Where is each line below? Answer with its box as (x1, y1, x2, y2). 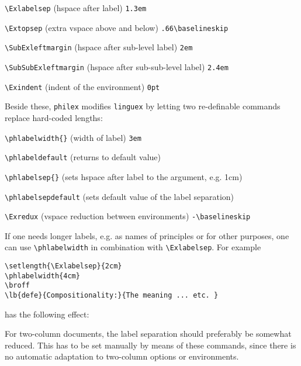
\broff (5, 281, 30, 290)
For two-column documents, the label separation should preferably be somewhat (5, 327, 292, 340)
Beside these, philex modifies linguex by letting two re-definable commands (5, 100, 281, 112)
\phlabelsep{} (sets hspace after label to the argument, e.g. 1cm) (5, 170, 243, 182)
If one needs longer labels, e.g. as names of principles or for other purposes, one (5, 229, 289, 241)
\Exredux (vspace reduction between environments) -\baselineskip (5, 210, 251, 222)
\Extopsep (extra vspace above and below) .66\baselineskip (5, 21, 229, 33)
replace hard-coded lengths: (5, 111, 103, 123)
